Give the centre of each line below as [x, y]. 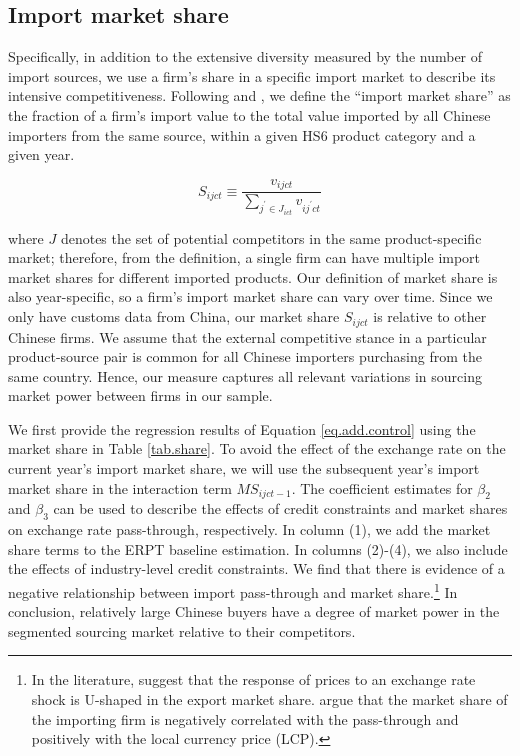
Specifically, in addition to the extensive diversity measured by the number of [245, 56]
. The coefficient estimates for [382, 487]
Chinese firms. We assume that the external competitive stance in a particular [247, 336]
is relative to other [430, 316]
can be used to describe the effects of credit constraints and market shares [280, 508]
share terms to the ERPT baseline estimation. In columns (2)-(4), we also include [258, 548]
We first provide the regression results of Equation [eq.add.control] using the [242, 428]
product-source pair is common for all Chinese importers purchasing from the [245, 356]
